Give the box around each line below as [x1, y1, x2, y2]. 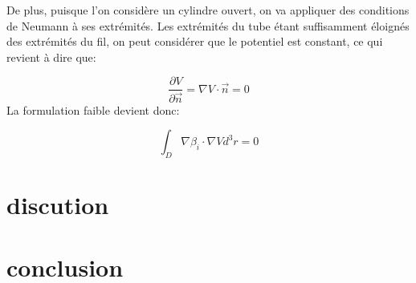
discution [6, 188, 109, 221]
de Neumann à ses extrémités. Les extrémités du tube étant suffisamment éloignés [6, 17, 410, 34]
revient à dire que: [6, 48, 96, 65]
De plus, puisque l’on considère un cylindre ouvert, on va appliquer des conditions [6, 2, 410, 18]
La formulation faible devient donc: [6, 101, 180, 118]
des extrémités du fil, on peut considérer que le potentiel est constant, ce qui [6, 33, 383, 50]
